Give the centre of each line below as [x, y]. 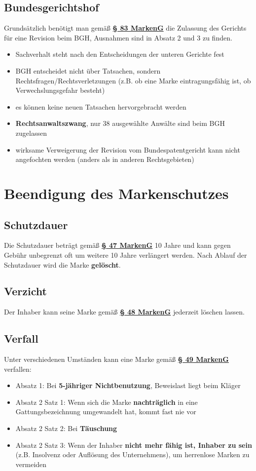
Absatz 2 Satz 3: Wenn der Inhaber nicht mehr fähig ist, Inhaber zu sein [134, 445]
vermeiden [31, 464]
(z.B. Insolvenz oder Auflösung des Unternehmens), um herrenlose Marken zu [132, 454]
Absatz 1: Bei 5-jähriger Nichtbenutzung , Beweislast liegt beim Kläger [128, 385]
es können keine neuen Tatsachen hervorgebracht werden [101, 106]
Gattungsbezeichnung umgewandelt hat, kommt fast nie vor [106, 412]
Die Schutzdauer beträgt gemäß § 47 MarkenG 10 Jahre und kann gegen [117, 245]
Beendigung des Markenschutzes [116, 193]
